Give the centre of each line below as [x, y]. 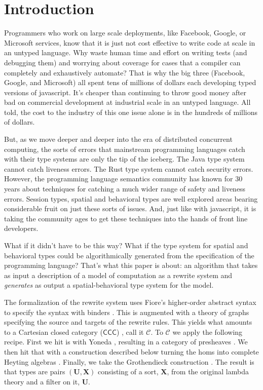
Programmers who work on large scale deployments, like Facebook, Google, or [125, 33]
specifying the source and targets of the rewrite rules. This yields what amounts [128, 322]
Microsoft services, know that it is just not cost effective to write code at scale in [130, 42]
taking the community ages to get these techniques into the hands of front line [126, 218]
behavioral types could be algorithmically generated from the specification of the [129, 255]
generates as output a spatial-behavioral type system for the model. [109, 285]
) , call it [130, 331]
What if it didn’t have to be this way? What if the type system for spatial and [126, 245]
